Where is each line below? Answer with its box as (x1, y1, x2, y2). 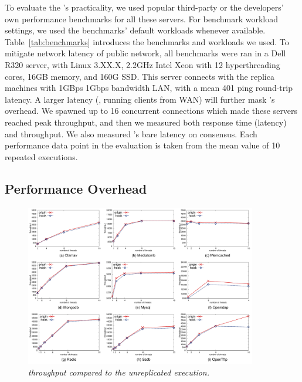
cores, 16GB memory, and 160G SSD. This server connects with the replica (5, 70, 274, 82)
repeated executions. (5, 150, 78, 163)
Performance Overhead (5, 179, 147, 197)
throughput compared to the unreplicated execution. (28, 366, 210, 378)
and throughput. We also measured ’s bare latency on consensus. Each (5, 127, 257, 140)
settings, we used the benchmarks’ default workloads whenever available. (5, 24, 266, 36)
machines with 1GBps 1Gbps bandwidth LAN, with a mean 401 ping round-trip (5, 82, 293, 94)
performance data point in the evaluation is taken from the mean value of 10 (5, 139, 280, 151)
